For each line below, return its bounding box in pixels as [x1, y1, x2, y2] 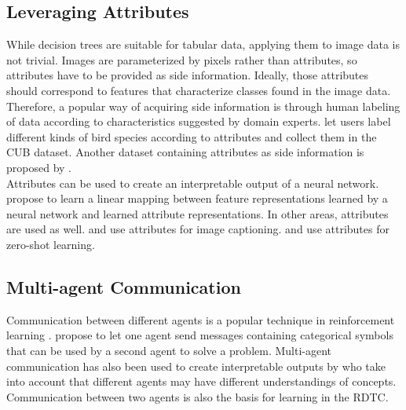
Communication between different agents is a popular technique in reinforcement [6, 311, 395, 328]
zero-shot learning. [6, 236, 95, 252]
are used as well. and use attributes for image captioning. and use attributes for [6, 221, 390, 237]
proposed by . [6, 159, 71, 175]
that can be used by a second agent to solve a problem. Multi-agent [6, 342, 332, 358]
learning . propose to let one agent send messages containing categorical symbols [6, 327, 393, 343]
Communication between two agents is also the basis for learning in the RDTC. [6, 388, 389, 405]
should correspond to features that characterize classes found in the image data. [6, 82, 391, 98]
